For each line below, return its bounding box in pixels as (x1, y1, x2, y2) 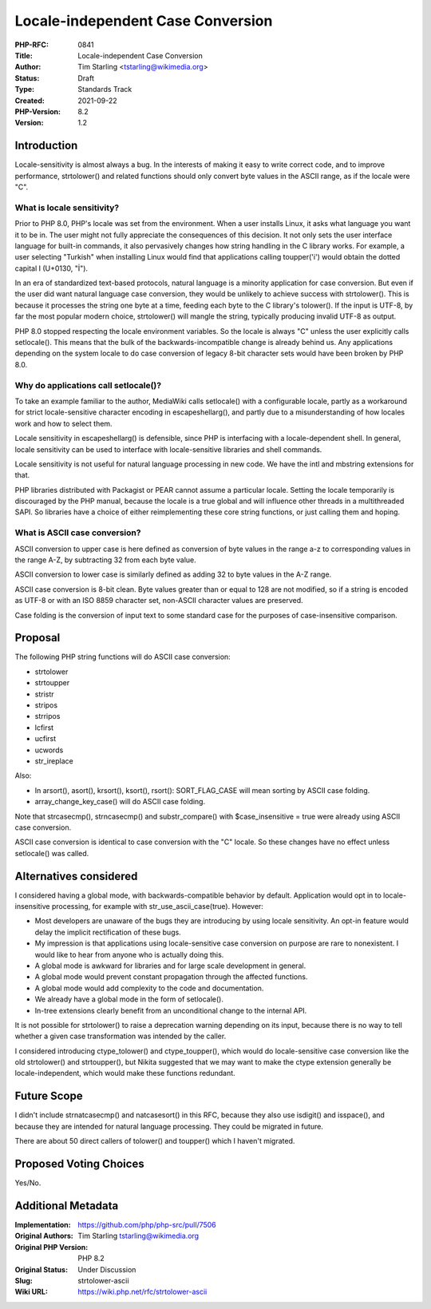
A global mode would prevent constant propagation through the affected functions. (34, 972, 308, 982)
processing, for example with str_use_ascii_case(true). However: (51, 902, 263, 910)
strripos (34, 712, 61, 721)
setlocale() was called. (14, 848, 89, 858)
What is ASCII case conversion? (14, 527, 141, 538)
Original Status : (14, 1264, 68, 1274)
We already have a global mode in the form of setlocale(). (34, 994, 223, 1004)
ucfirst (34, 734, 57, 744)
